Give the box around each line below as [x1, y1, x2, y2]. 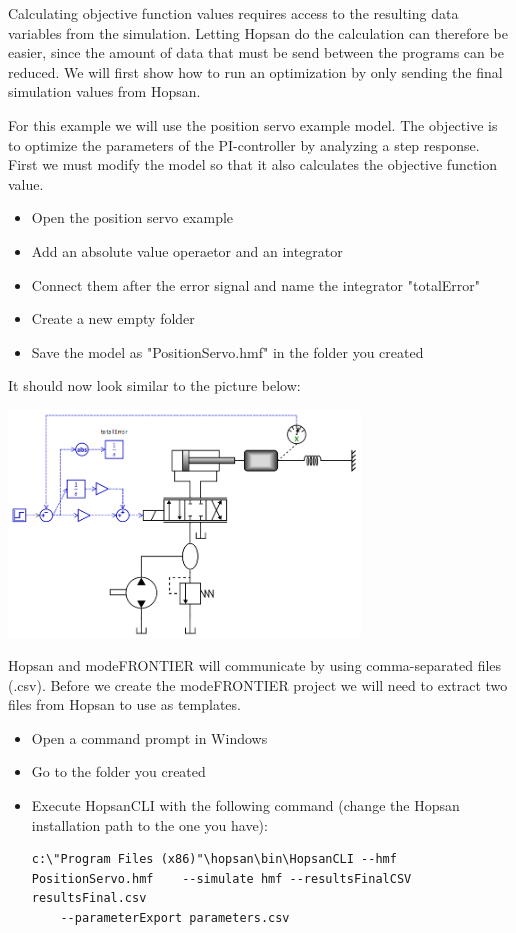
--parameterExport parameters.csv [60, 911, 290, 926]
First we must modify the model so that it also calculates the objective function [8, 154, 498, 175]
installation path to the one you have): [31, 814, 268, 835]
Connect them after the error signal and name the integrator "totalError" [31, 274, 481, 295]
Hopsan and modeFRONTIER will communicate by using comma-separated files [8, 655, 502, 676]
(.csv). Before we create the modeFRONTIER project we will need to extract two [8, 674, 508, 695]
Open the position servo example [31, 207, 234, 228]
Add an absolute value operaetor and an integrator [31, 240, 343, 261]
